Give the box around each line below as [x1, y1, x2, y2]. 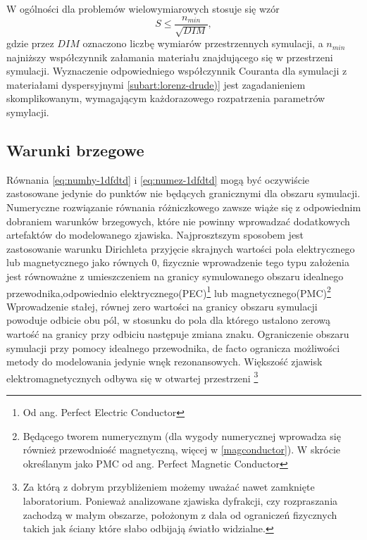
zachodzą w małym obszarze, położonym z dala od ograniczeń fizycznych [23, 507, 337, 522]
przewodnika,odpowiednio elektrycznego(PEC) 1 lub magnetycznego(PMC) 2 [6, 283, 331, 300]
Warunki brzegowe [6, 139, 144, 161]
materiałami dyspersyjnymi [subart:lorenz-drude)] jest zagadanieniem [6, 77, 306, 92]
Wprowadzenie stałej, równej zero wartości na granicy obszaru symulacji [6, 299, 318, 313]
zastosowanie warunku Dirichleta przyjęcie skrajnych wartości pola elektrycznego [6, 241, 355, 256]
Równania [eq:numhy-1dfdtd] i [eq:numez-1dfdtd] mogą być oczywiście [6, 172, 310, 187]
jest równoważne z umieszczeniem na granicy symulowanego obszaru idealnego [6, 268, 344, 283]
